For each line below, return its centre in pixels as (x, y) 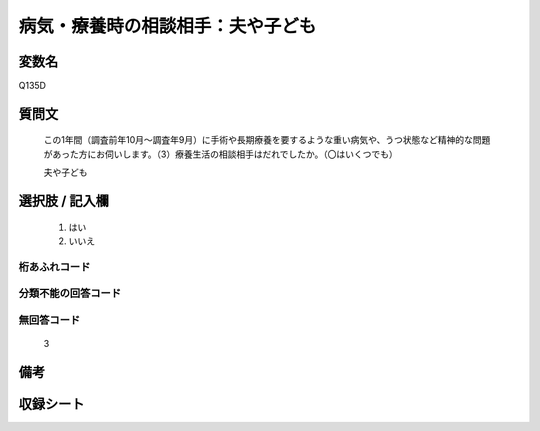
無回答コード (49, 320)
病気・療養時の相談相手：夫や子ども (167, 26)
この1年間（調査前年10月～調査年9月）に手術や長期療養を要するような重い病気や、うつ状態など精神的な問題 (267, 140)
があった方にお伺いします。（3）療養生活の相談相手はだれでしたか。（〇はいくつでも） (221, 154)
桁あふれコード (54, 267)
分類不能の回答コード (70, 293)
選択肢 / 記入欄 (64, 201)
